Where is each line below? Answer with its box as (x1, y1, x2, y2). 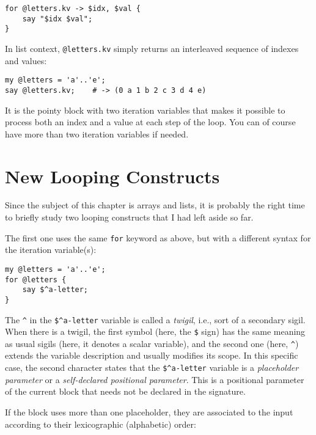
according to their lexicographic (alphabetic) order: (5, 417, 196, 430)
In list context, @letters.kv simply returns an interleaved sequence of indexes (5, 42, 299, 54)
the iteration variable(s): (5, 243, 97, 256)
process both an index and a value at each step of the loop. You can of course (5, 115, 296, 128)
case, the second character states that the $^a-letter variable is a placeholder (5, 361, 299, 374)
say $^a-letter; (22, 285, 89, 294)
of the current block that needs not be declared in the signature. (5, 385, 246, 398)
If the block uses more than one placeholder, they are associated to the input (5, 405, 293, 418)
